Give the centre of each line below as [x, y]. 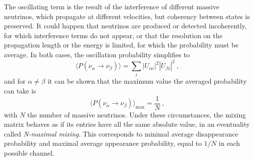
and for [15, 81]
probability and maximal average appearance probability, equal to [103, 143]
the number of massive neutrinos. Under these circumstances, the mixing [137, 114]
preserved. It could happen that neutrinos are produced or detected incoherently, [126, 26]
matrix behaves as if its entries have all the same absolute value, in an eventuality [127, 124]
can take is [20, 90]
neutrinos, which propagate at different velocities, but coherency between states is [127, 16]
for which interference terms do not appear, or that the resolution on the [113, 35]
